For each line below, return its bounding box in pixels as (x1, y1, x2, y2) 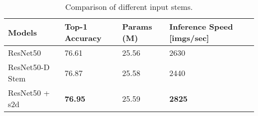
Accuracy (64, 32, 102, 43)
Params (122, 21, 152, 32)
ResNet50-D (8, 61, 50, 73)
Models (8, 26, 37, 38)
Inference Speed (169, 21, 233, 32)
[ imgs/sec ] (169, 32, 209, 43)
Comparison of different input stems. (65, 1, 193, 12)
